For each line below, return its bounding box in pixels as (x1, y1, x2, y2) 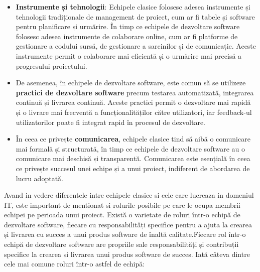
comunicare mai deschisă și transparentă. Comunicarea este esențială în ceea (16, 153, 250, 164)
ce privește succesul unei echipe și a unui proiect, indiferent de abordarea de (16, 163, 250, 173)
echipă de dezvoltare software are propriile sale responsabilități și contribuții (4, 239, 239, 249)
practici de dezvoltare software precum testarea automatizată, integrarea (16, 87, 254, 97)
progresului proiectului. (16, 60, 87, 71)
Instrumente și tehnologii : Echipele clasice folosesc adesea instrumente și (16, 2, 250, 12)
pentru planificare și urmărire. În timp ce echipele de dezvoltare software (16, 21, 240, 32)
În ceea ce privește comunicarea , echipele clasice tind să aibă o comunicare (16, 133, 250, 144)
